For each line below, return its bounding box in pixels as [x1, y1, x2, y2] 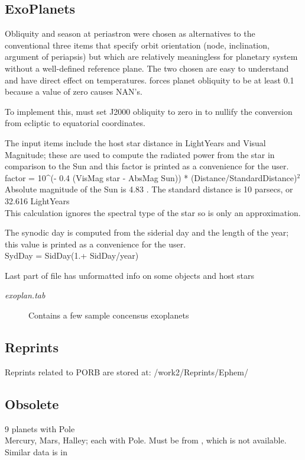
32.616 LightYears [5, 194, 70, 207]
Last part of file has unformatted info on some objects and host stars [5, 269, 255, 281]
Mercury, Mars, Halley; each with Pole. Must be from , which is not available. [5, 434, 287, 446]
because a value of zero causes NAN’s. [5, 85, 142, 98]
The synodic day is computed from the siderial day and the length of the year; [5, 226, 289, 239]
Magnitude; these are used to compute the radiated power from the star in [5, 148, 275, 160]
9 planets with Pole [5, 422, 75, 435]
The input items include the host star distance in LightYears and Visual [5, 136, 266, 149]
